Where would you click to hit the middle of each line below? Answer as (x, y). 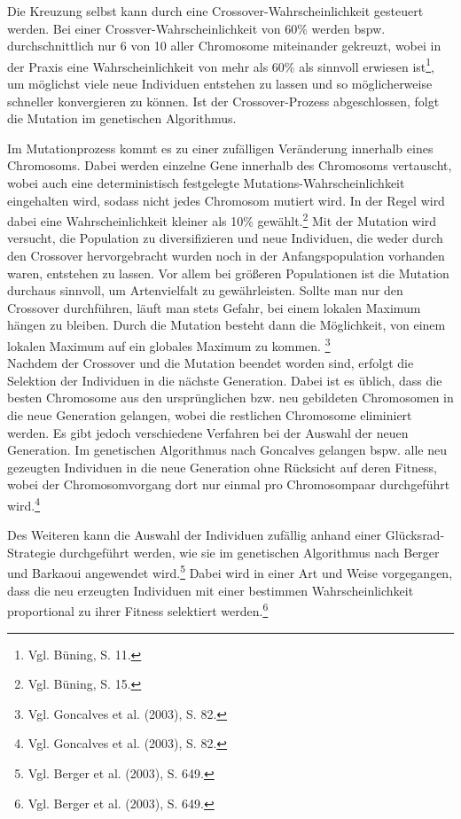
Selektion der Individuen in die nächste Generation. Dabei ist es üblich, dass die (225, 380)
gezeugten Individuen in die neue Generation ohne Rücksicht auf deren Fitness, (222, 467)
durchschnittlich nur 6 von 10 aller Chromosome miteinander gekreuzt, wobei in (224, 46)
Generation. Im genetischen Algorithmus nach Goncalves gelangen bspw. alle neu (227, 450)
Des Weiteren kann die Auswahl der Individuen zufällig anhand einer (195, 535)
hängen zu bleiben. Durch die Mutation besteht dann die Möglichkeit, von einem (227, 325)
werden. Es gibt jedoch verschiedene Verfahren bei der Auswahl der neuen (208, 432)
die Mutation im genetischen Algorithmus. (122, 118)
